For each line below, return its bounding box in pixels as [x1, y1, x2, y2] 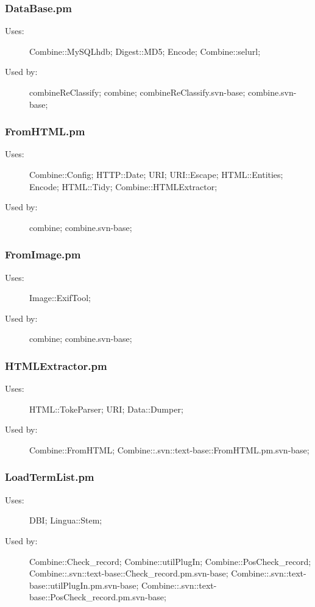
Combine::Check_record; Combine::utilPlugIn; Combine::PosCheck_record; [29, 555, 311, 567]
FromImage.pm [5, 247, 81, 262]
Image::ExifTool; [29, 291, 91, 304]
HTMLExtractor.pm [5, 358, 107, 373]
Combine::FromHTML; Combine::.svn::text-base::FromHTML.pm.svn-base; [29, 443, 310, 456]
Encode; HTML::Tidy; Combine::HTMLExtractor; [29, 180, 218, 193]
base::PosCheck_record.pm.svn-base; [29, 591, 166, 603]
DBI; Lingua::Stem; [29, 514, 102, 527]
